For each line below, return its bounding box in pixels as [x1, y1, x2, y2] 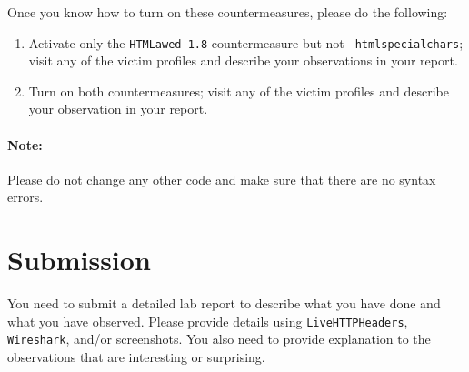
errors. [7, 187, 44, 206]
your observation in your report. [28, 99, 208, 118]
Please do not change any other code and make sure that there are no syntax [7, 169, 436, 188]
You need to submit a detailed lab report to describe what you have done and [7, 294, 441, 313]
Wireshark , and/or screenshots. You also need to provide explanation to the [7, 329, 431, 348]
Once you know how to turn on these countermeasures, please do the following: [7, 3, 448, 21]
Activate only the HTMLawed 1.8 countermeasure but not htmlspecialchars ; [28, 33, 464, 52]
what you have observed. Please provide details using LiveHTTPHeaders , [7, 311, 408, 330]
